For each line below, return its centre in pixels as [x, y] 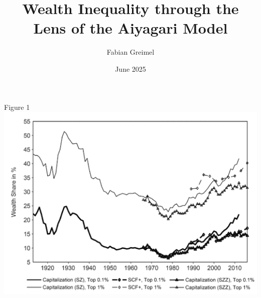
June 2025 [130, 68]
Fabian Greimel [130, 52]
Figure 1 [17, 107]
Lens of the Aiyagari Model [130, 28]
